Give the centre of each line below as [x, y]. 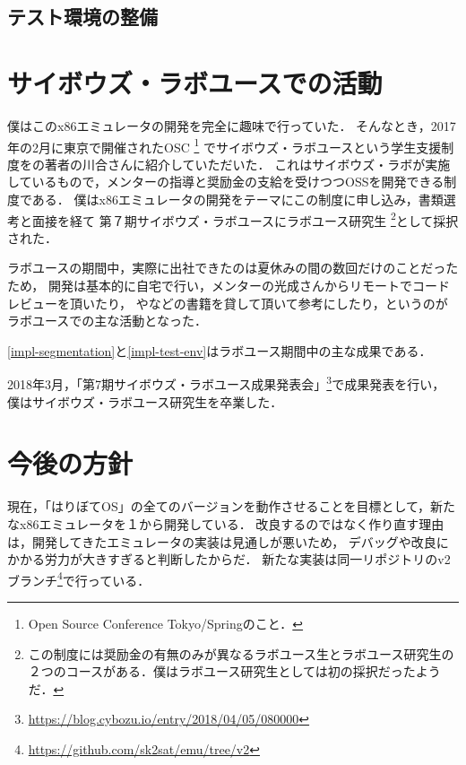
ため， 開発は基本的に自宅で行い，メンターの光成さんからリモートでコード [229, 285]
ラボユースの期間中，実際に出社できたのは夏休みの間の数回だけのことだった [233, 268]
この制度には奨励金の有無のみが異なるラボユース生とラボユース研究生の [241, 653]
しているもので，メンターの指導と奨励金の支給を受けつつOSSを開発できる [226, 182]
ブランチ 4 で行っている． [79, 578]
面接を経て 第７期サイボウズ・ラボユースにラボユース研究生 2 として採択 [245, 219]
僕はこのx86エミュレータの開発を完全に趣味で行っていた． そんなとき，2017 [232, 125]
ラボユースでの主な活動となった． [107, 321]
